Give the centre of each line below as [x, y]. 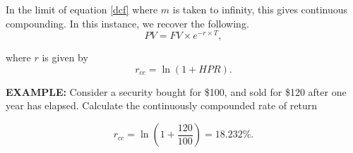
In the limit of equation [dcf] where [82, 9]
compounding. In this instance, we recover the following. [127, 23]
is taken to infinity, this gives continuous [260, 9]
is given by [65, 57]
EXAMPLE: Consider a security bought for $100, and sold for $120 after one [176, 91]
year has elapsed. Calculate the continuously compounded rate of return [162, 105]
